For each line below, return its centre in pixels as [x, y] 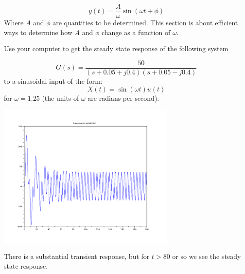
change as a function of [136, 32]
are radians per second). [123, 98]
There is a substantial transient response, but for [77, 256]
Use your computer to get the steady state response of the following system [116, 48]
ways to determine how [38, 32]
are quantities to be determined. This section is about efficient [145, 23]
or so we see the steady [207, 256]
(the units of [61, 98]
